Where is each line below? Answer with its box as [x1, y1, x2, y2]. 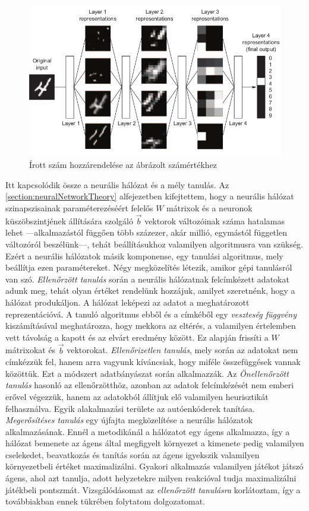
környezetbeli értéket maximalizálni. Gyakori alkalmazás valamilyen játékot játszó [5, 460, 304, 472]
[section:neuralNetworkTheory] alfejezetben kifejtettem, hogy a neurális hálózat [5, 190, 294, 202]
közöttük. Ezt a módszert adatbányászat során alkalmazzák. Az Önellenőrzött [5, 367, 289, 379]
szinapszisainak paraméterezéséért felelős [5, 201, 153, 214]
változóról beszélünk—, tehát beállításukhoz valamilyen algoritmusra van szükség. [5, 237, 304, 250]
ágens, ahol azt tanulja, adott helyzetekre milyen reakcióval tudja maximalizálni [5, 472, 297, 484]
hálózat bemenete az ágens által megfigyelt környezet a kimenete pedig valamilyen [5, 437, 304, 449]
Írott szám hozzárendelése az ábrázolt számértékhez [29, 158, 217, 171]
